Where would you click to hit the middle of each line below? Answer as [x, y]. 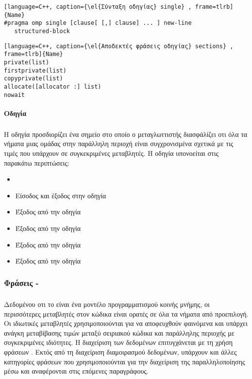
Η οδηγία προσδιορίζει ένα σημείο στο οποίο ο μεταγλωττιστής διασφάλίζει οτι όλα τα [126, 134]
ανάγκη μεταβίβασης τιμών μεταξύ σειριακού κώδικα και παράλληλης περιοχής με [119, 332]
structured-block [42, 31]
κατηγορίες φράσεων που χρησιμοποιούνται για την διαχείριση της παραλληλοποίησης [125, 361]
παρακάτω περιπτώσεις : [37, 162]
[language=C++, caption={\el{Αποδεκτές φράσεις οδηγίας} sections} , [119, 46]
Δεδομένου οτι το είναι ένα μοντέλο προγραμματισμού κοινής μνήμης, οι [107, 304]
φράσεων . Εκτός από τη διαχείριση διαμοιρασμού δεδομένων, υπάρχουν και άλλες [120, 351]
